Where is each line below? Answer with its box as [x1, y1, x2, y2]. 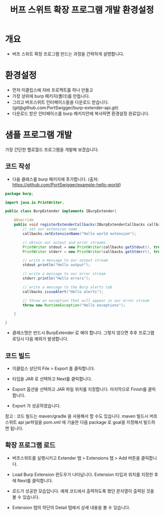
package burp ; [5, 191, 34, 196]
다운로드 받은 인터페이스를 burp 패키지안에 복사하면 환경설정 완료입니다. [12, 111, 150, 116]
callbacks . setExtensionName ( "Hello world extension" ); [22, 231, 137, 236]
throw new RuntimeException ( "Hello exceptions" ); [22, 303, 125, 308]
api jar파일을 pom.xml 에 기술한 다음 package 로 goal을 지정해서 [18, 419, 143, 425]
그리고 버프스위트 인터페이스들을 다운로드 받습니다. [12, 99, 109, 105]
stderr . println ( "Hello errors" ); [22, 276, 91, 281]
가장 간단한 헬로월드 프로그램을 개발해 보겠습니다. [5, 146, 99, 152]
